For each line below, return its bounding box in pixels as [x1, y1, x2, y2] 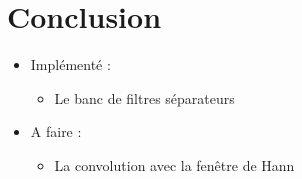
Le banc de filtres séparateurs [54, 87, 235, 108]
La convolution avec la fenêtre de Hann [54, 154, 295, 175]
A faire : [30, 121, 82, 142]
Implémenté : [30, 54, 111, 75]
